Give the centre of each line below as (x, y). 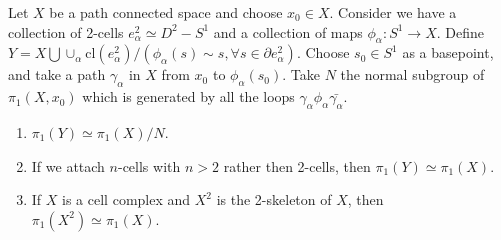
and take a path (57, 74)
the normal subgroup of (412, 74)
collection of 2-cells (66, 31)
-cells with (149, 165)
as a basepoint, (448, 52)
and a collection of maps (288, 31)
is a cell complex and (126, 199)
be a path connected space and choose (166, 12)
